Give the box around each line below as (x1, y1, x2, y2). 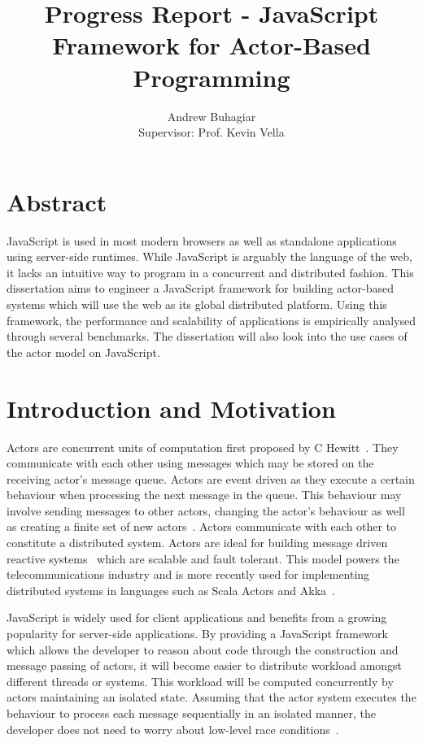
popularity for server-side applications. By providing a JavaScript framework (7, 625, 388, 642)
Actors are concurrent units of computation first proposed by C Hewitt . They (7, 438, 399, 455)
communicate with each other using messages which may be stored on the (7, 454, 374, 471)
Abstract (7, 185, 107, 218)
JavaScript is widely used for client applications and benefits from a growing (7, 609, 387, 626)
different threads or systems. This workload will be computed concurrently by (7, 672, 394, 689)
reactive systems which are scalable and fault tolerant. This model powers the (7, 550, 399, 567)
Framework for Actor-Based (52, 28, 371, 62)
